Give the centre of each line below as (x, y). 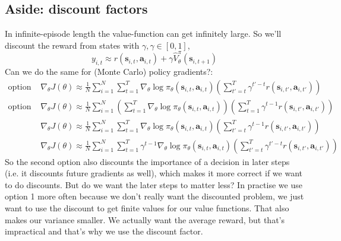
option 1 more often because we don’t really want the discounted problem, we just (154, 196)
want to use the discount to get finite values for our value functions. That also (147, 208)
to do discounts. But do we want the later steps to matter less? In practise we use (154, 184)
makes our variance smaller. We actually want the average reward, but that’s (145, 219)
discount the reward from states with (72, 45)
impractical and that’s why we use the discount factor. (104, 231)
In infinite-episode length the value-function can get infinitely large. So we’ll (143, 34)
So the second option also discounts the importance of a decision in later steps (147, 161)
